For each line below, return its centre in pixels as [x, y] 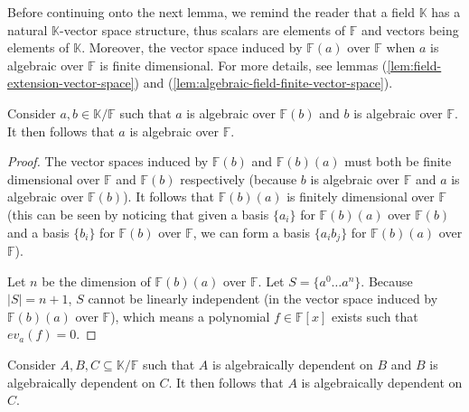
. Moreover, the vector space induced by [192, 47]
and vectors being [410, 29]
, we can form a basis [252, 232]
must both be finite [398, 161]
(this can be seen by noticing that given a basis [138, 214]
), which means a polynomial [190, 316]
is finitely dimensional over [361, 197]
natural [28, 29]
